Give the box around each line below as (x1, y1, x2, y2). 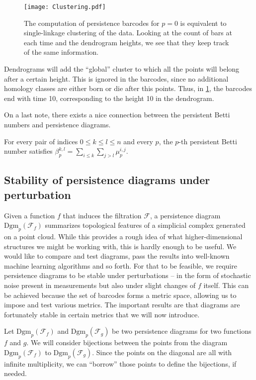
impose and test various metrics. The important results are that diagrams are (4, 299, 240, 310)
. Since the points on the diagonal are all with (92, 347, 232, 357)
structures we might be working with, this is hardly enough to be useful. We (4, 241, 237, 251)
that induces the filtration (63, 210, 142, 220)
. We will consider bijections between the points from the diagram (26, 337, 228, 348)
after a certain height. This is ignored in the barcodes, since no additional (4, 73, 229, 84)
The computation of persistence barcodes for (24, 17, 160, 28)
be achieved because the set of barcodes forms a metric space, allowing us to (4, 289, 237, 300)
